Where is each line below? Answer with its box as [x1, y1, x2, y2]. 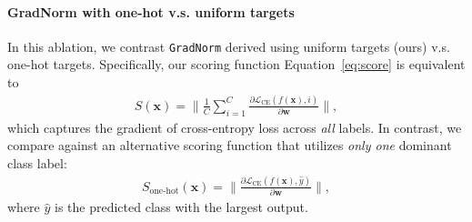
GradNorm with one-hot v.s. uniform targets [7, 2, 295, 21]
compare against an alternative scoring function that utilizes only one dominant [7, 136, 452, 155]
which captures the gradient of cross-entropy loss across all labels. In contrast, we [7, 117, 462, 136]
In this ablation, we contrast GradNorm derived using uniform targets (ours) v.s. [7, 36, 450, 55]
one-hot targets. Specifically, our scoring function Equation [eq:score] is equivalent [7, 55, 466, 74]
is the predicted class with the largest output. [55, 197, 308, 217]
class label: [7, 153, 67, 172]
